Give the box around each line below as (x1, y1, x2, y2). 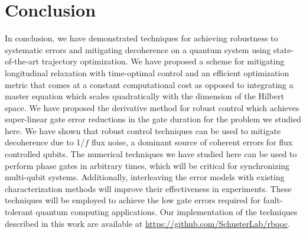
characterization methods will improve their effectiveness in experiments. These (5, 182, 292, 194)
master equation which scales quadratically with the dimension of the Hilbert (5, 90, 284, 102)
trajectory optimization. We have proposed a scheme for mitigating (41, 55, 285, 67)
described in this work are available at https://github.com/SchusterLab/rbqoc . (5, 217, 290, 229)
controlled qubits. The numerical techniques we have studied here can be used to (5, 148, 297, 160)
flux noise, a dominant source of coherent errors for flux (91, 136, 293, 148)
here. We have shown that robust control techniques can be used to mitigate (5, 124, 281, 136)
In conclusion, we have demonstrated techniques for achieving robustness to (5, 32, 278, 44)
